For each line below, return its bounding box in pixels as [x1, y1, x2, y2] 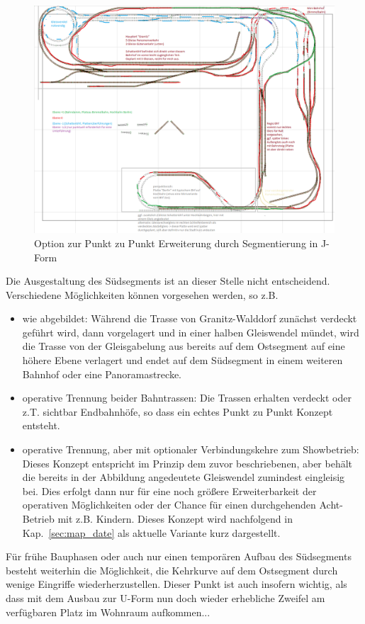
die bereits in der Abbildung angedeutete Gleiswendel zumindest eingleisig [22, 470, 345, 484]
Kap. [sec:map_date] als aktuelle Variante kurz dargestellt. [22, 525, 281, 540]
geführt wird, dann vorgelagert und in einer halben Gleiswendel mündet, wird [22, 324, 359, 339]
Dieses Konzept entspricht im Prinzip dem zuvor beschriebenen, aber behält [22, 455, 353, 470]
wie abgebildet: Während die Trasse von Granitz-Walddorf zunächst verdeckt [22, 311, 357, 326]
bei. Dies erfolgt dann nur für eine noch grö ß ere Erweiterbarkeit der [22, 483, 317, 498]
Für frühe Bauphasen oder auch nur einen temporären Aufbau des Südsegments [6, 549, 352, 564]
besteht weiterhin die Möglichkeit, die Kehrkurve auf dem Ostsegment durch [6, 562, 338, 577]
